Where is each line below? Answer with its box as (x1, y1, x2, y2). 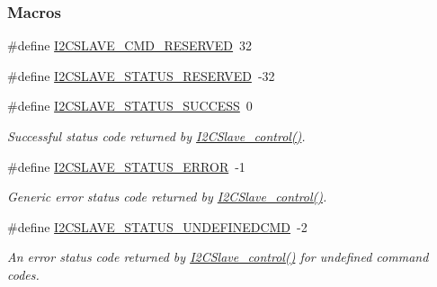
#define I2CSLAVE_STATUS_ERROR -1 (7, 157, 245, 175)
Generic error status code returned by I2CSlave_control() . (7, 187, 327, 206)
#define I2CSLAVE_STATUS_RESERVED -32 (7, 66, 275, 85)
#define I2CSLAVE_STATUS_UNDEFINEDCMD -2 (7, 217, 308, 236)
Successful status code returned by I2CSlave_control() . (7, 127, 306, 145)
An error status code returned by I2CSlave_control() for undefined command (7, 247, 429, 266)
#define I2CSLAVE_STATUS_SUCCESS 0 (7, 96, 253, 115)
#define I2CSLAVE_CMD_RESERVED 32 (7, 36, 253, 55)
